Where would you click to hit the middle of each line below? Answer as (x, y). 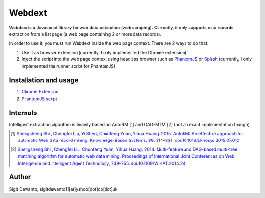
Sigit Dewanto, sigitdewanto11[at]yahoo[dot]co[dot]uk (63, 189)
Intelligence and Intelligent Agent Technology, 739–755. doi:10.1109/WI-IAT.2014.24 (102, 163)
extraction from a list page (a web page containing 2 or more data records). (85, 34)
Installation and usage (44, 80)
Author (20, 177)
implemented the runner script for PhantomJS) (68, 66)
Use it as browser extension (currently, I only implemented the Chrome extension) (104, 52)
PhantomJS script (39, 99)
